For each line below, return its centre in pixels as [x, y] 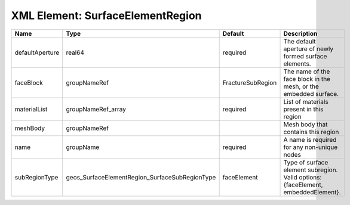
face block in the [307, 79]
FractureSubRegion [250, 82]
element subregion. [311, 170]
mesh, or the [301, 86]
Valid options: [303, 177]
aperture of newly [308, 49]
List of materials [306, 101]
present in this [303, 109]
